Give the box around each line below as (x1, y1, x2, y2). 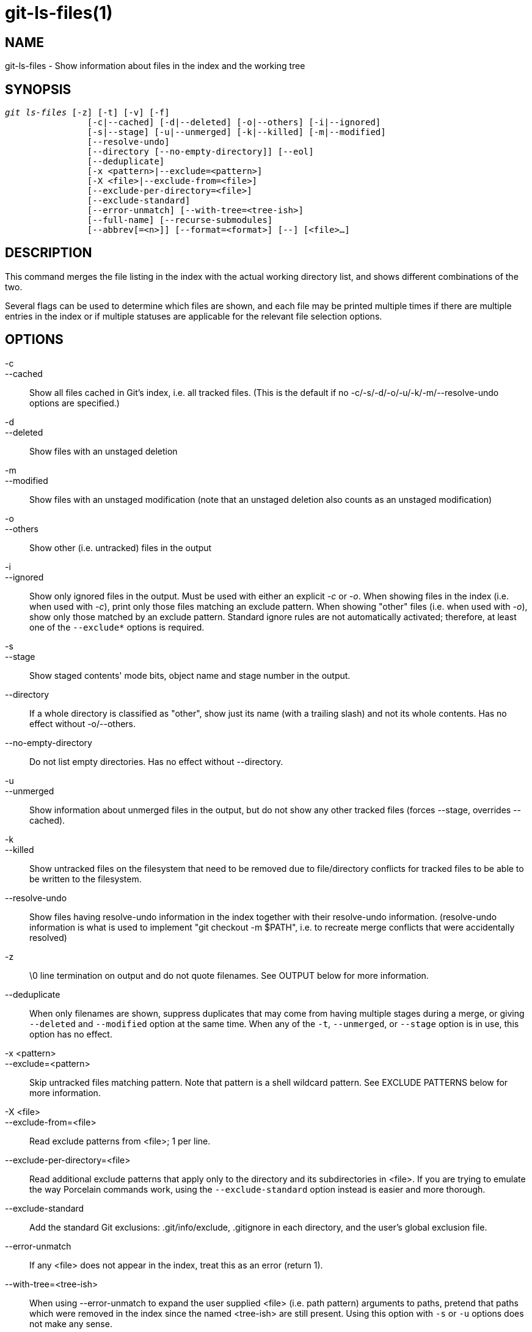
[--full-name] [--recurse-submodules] (87, 215, 273, 225)
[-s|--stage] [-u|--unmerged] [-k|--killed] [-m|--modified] (87, 127, 386, 137)
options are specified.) (29, 397, 120, 408)
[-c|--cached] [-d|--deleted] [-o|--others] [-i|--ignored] (87, 117, 381, 128)
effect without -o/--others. (29, 718, 136, 729)
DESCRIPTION (5, 245, 92, 261)
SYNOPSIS (5, 81, 71, 97)
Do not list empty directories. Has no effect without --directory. (29, 756, 283, 767)
